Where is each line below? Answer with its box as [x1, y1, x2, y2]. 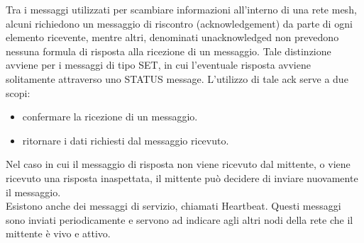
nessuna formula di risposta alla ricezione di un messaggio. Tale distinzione [6, 43, 331, 58]
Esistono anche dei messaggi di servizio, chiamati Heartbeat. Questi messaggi [6, 198, 341, 213]
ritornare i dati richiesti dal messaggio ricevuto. [22, 132, 229, 147]
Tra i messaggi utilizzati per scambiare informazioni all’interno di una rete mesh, [6, 2, 357, 16]
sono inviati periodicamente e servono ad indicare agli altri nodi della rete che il [6, 212, 353, 227]
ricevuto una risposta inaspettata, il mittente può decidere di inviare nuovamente [6, 170, 358, 185]
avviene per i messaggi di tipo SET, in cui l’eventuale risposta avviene [6, 57, 311, 72]
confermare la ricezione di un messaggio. [22, 109, 198, 124]
